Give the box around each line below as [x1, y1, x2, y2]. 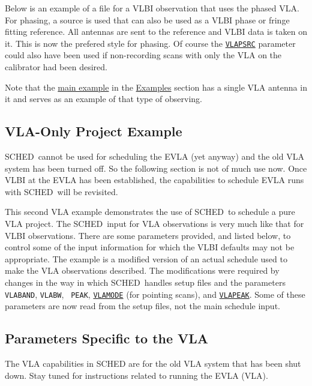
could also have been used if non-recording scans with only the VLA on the [5, 49, 282, 61]
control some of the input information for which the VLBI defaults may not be [5, 241, 295, 253]
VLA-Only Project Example [5, 122, 182, 140]
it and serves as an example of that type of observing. [5, 92, 202, 105]
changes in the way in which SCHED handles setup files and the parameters [5, 276, 286, 288]
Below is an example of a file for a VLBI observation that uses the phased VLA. [5, 2, 299, 14]
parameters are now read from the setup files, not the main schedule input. [5, 300, 280, 312]
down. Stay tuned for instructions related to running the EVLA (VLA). [5, 369, 268, 381]
